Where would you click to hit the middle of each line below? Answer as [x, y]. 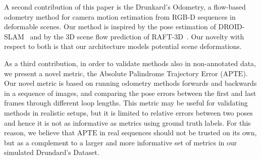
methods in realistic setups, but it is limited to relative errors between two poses [128, 112]
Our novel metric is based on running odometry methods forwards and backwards [130, 83]
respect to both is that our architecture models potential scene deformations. [123, 46]
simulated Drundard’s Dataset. [52, 152]
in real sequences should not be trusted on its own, [178, 132]
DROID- [231, 26]
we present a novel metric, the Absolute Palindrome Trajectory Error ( [114, 73]
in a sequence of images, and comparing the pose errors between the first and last [130, 93]
